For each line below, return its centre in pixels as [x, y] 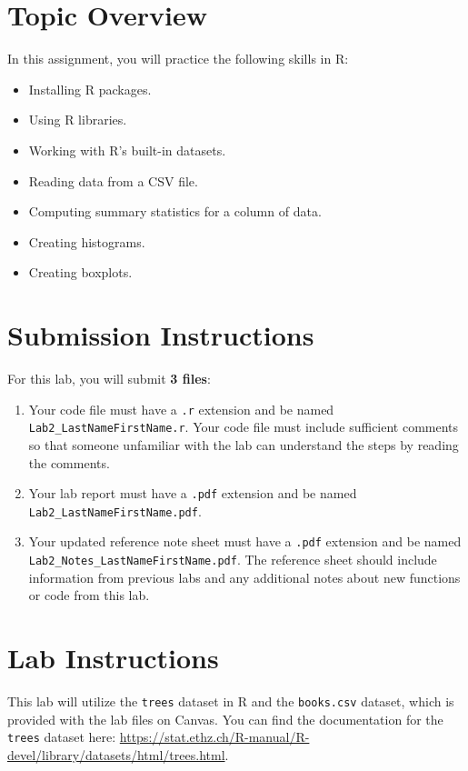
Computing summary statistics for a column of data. [175, 211]
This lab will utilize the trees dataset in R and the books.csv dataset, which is [231, 701]
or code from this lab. [89, 595]
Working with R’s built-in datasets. [127, 150]
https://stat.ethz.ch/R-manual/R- [214, 737]
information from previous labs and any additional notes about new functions [244, 577]
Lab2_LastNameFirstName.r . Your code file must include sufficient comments [244, 427]
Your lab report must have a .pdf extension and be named [193, 493]
